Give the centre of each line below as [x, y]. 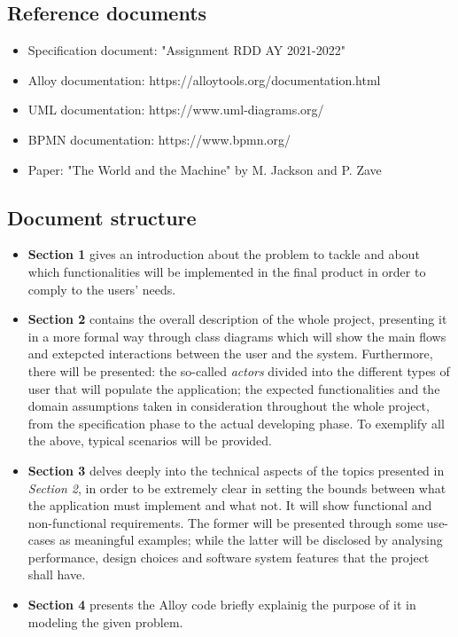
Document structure [102, 217]
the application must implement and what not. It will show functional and [230, 505]
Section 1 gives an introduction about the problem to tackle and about [224, 254]
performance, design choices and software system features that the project [229, 557]
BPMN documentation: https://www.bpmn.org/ [159, 139]
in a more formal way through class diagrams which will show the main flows [237, 336]
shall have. [57, 574]
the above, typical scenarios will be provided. [150, 440]
